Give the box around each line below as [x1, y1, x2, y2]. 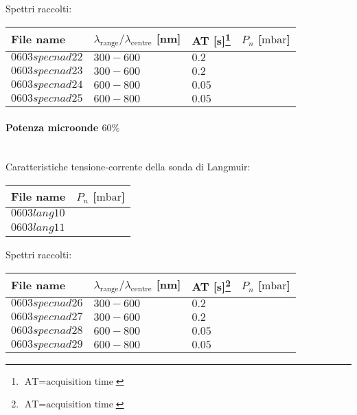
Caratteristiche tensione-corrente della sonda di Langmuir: [5, 159, 251, 174]
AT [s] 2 [192, 276, 231, 294]
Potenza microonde [5, 120, 99, 134]
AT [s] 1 [192, 30, 231, 48]
